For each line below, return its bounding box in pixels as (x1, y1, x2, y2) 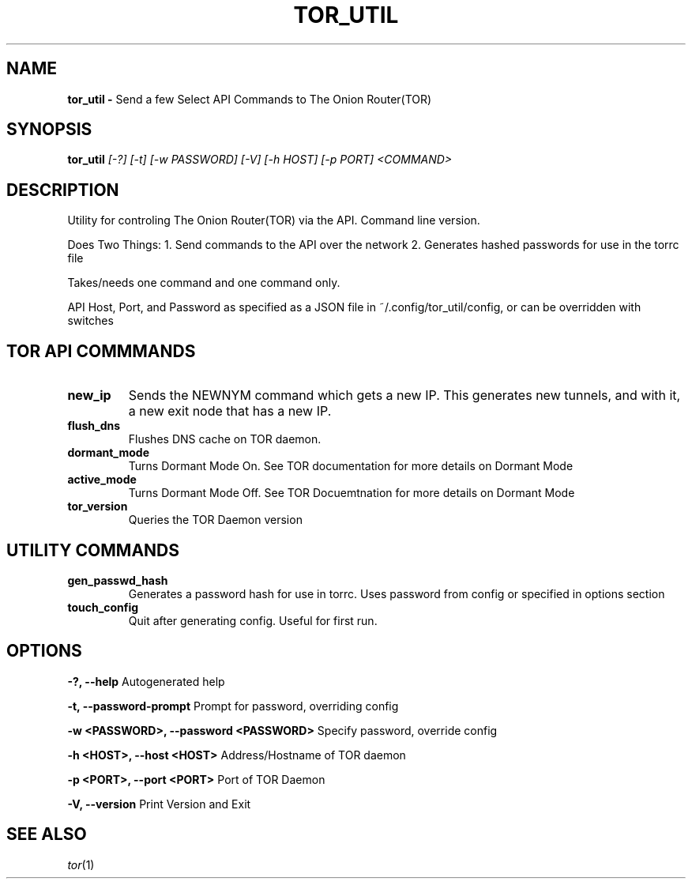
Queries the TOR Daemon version (128, 513, 303, 527)
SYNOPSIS (6, 119, 92, 140)
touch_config (67, 600, 139, 614)
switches (67, 314, 114, 328)
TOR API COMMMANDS (6, 341, 196, 361)
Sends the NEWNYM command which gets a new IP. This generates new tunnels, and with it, (128, 387, 681, 404)
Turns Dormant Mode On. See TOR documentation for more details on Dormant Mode (128, 459, 574, 473)
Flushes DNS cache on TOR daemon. (128, 432, 322, 446)
